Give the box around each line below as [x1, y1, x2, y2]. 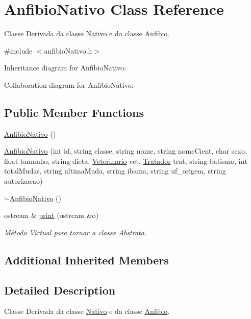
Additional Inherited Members [4, 252, 169, 267]
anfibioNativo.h [44, 45, 92, 56]
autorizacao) [4, 176, 43, 186]
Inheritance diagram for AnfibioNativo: [4, 62, 126, 73]
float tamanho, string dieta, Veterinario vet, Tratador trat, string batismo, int [4, 155, 247, 166]
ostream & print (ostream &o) [4, 210, 98, 220]
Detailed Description [4, 282, 116, 298]
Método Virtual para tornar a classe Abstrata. [4, 227, 147, 237]
